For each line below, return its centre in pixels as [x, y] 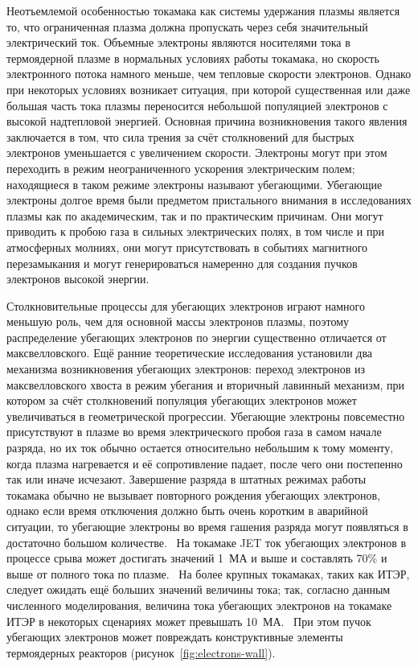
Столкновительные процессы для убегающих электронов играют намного [186, 305]
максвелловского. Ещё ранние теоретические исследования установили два [190, 353]
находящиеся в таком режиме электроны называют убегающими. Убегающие [195, 184]
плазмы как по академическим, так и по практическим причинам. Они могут [195, 215]
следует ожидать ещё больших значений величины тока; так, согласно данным [199, 589]
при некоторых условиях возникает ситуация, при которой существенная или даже [209, 89]
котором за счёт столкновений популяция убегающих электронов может [182, 400]
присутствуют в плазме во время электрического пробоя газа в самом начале [194, 432]
